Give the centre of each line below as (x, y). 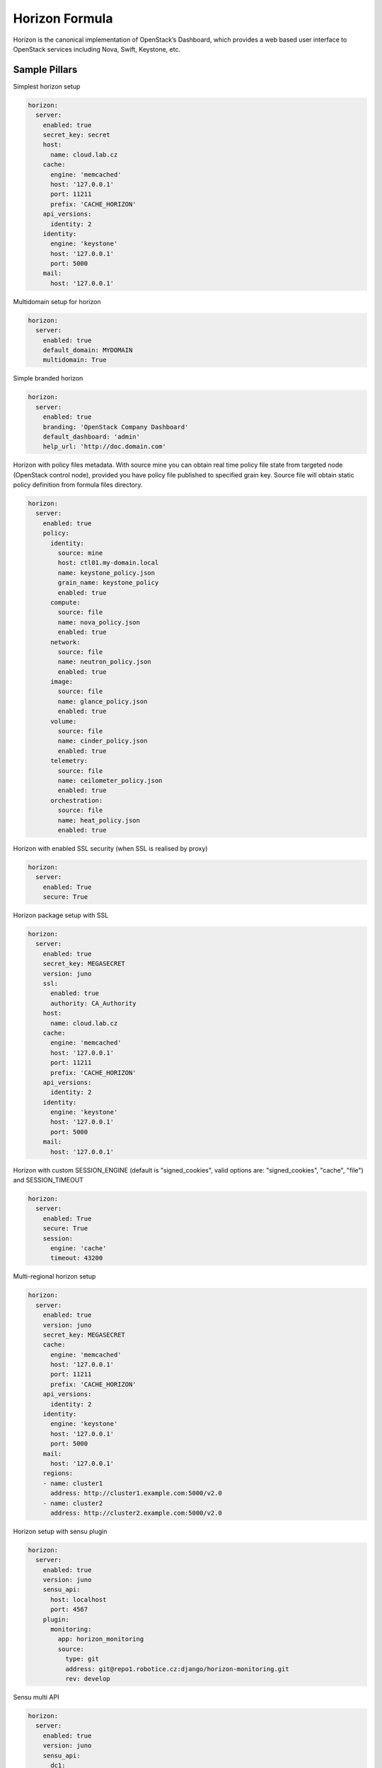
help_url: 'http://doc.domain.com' (104, 447)
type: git (82, 1659)
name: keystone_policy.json (106, 572)
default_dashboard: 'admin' (92, 436)
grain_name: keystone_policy (108, 583)
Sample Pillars (45, 70)
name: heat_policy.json (99, 820)
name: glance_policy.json (103, 701)
